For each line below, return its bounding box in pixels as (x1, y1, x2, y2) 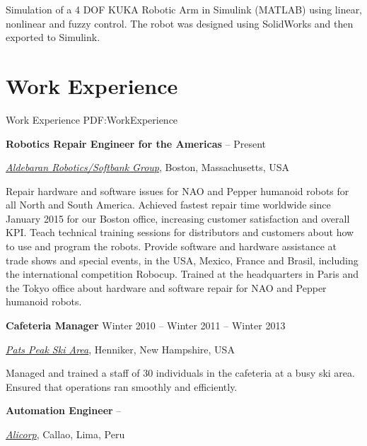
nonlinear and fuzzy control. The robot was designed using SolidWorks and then (6, 16, 354, 30)
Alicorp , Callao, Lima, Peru (6, 427, 125, 441)
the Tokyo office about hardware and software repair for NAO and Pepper (6, 280, 327, 295)
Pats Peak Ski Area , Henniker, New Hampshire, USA (6, 341, 235, 356)
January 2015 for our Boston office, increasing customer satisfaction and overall (6, 211, 350, 225)
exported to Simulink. (6, 30, 100, 45)
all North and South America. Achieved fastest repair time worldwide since (6, 197, 331, 212)
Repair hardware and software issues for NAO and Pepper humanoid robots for (6, 183, 349, 198)
